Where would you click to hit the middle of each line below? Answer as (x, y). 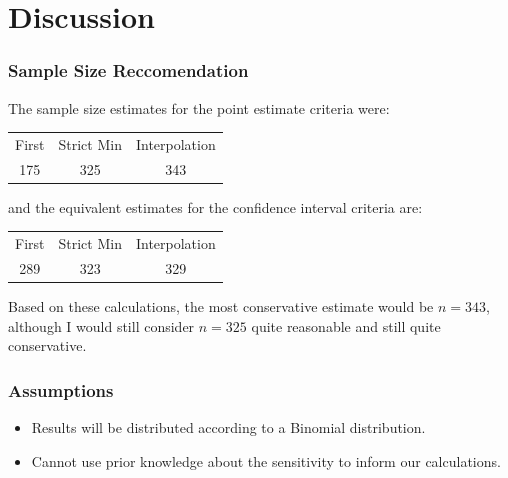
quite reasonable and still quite (346, 325)
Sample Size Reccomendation (128, 70)
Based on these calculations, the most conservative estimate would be (221, 306)
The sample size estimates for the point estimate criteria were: (199, 107)
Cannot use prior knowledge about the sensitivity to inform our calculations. (266, 460)
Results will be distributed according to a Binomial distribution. (228, 427)
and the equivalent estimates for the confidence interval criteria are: (215, 206)
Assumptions (61, 389)
